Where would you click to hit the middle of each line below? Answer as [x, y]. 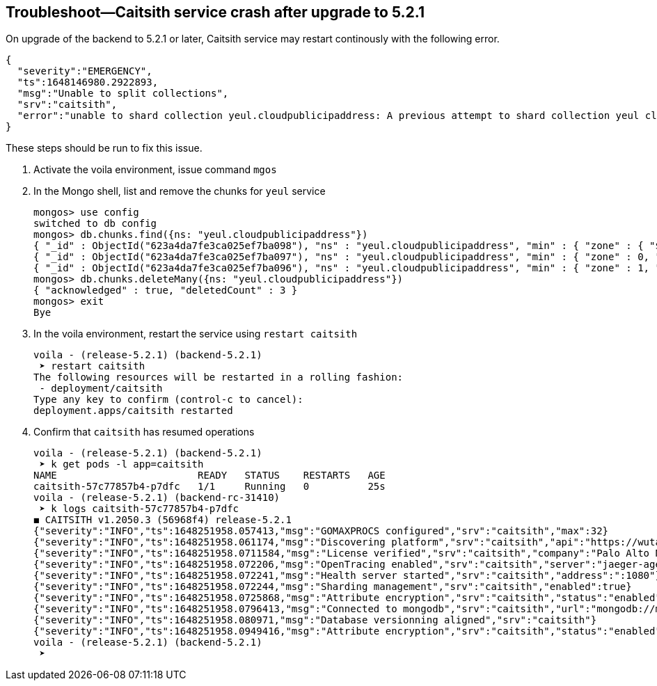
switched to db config [95, 224]
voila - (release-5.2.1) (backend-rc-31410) [157, 498]
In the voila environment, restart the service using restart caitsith [196, 334]
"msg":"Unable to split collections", [123, 94]
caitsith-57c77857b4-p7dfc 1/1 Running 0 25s [209, 487]
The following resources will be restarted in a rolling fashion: [219, 377]
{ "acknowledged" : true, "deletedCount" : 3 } [166, 290]
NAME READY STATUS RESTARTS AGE [209, 476]
